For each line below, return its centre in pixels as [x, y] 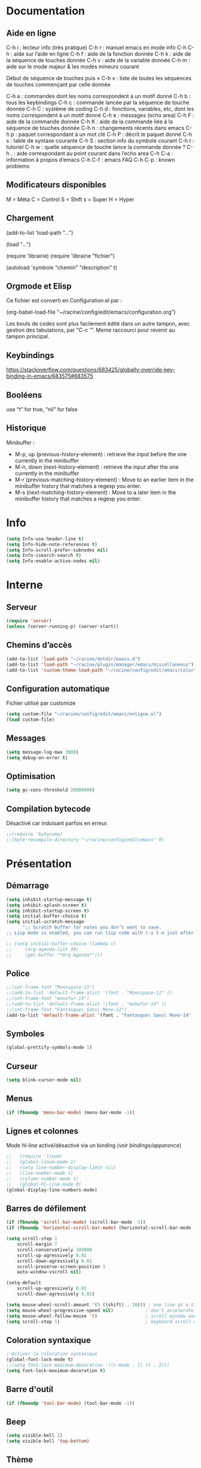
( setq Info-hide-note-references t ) [52, 544]
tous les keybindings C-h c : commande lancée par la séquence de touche [98, 102]
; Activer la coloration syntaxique [52, 1354]
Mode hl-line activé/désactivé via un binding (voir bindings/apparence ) [94, 1145]
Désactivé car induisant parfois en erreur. [57, 823]
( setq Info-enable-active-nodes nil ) [53, 561]
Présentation [39, 864]
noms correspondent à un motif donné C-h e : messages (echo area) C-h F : [100, 115]
